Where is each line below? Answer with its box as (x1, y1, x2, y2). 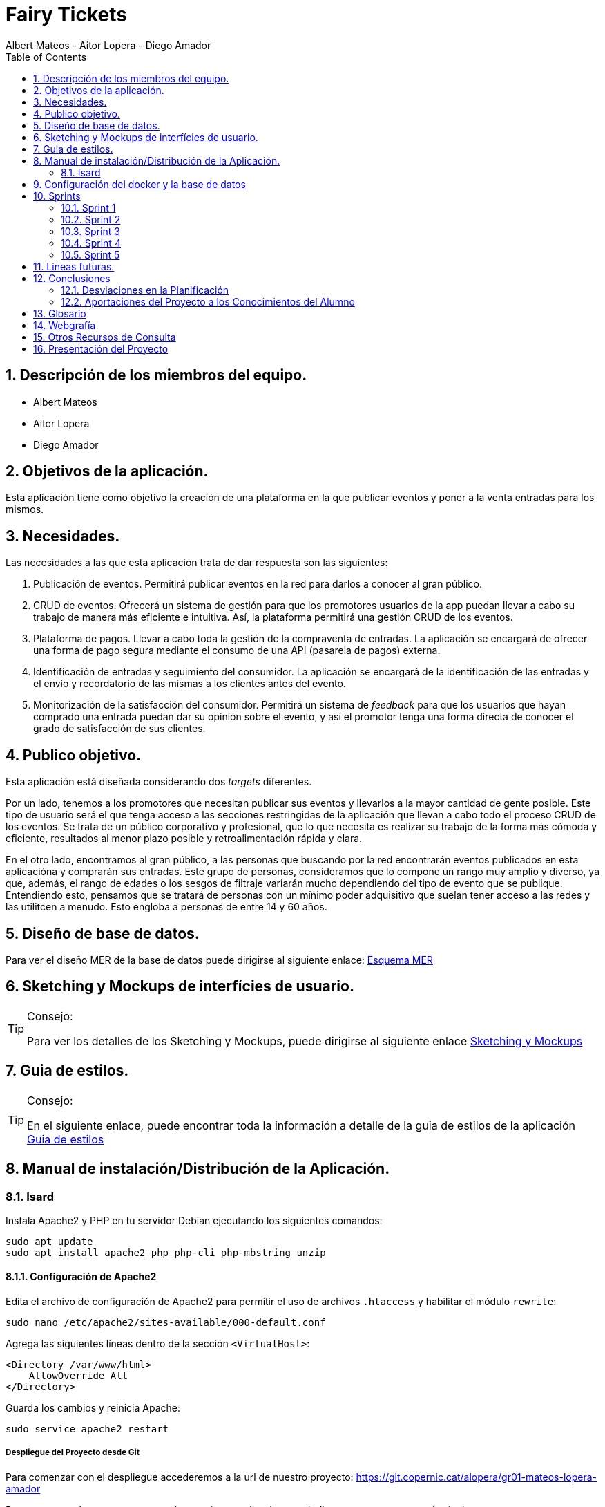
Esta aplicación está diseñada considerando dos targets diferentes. (6, 776, 312, 788)
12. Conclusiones (33, 272, 111, 284)
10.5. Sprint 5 (61, 248, 120, 261)
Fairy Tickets (6, 3, 127, 26)
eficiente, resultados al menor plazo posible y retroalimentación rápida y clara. (6, 832, 363, 845)
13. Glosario (33, 307, 86, 319)
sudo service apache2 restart (6, 1423, 169, 1435)
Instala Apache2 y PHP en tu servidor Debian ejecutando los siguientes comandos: (6, 1214, 383, 1226)
